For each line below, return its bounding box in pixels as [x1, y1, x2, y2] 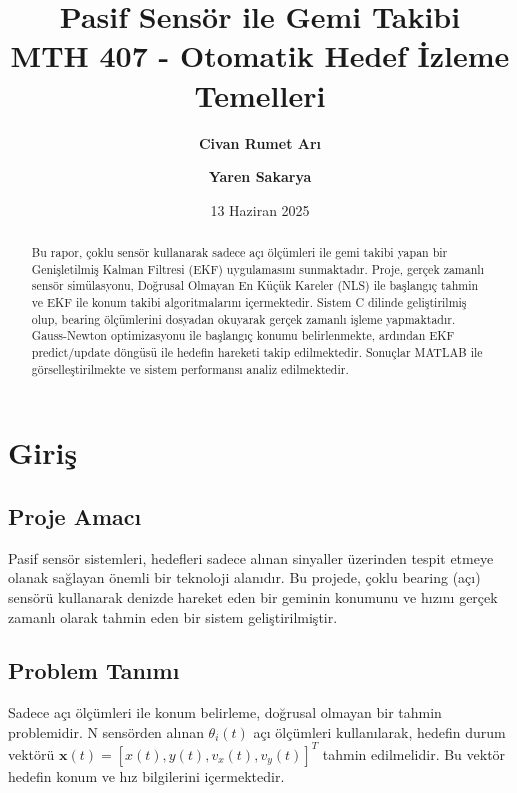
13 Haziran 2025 [210, 199, 310, 220]
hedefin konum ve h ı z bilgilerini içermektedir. [8, 765, 285, 786]
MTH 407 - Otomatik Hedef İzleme [10, 35, 510, 76]
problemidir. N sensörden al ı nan [8, 721, 204, 742]
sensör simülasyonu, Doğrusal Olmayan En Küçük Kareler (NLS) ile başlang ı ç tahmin [31, 277, 479, 294]
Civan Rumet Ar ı [198, 132, 322, 153]
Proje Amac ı [8, 500, 142, 531]
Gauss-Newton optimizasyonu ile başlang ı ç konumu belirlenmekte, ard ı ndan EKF [31, 327, 455, 344]
